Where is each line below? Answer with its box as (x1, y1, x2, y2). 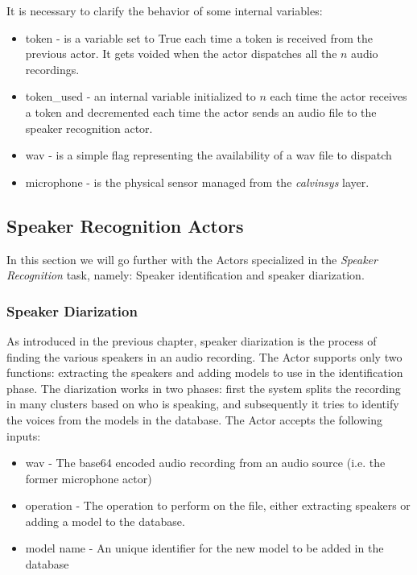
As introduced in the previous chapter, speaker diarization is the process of (6, 332, 377, 349)
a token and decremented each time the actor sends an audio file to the (25, 103, 377, 120)
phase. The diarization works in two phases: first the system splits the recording (6, 379, 401, 396)
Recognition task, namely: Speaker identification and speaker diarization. (6, 267, 365, 283)
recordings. (25, 60, 80, 77)
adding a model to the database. (25, 512, 185, 529)
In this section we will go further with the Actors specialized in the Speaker (6, 250, 378, 267)
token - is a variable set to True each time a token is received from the (25, 29, 373, 46)
